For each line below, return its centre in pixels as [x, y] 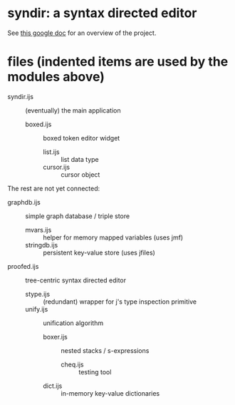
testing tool [95, 371]
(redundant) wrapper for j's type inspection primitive [120, 302]
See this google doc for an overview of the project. [82, 33]
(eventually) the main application [73, 110]
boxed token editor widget [82, 138]
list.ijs [51, 152]
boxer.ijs [55, 337]
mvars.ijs [38, 230]
